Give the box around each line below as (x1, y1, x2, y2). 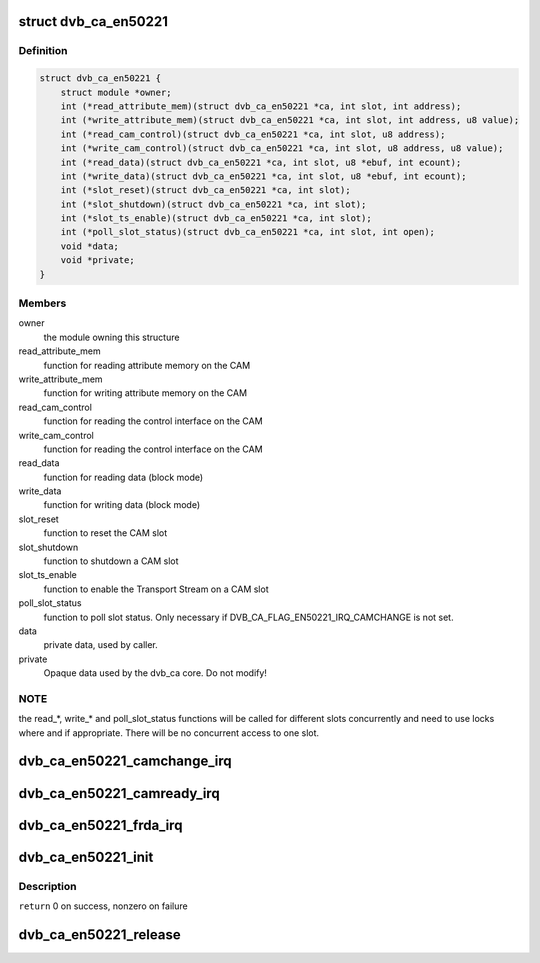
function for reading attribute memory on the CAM (43, 359, 251, 371)
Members (18, 296, 67, 310)
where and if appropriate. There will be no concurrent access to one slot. (18, 726, 320, 739)
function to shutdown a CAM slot (43, 555, 179, 567)
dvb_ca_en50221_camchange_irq (18, 753, 232, 770)
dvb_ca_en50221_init (18, 848, 154, 865)
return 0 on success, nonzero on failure (18, 900, 189, 912)
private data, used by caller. (43, 639, 159, 651)
